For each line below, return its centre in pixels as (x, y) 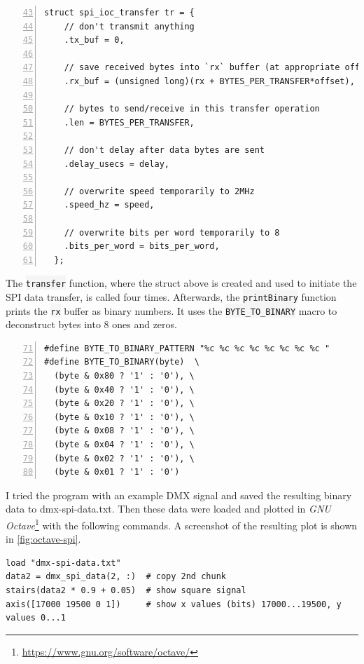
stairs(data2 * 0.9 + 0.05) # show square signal (126, 590)
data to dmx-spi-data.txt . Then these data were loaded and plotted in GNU (168, 509)
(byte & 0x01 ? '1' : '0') (117, 472)
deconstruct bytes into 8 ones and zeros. (91, 324)
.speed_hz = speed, (109, 205)
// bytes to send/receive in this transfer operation (192, 109)
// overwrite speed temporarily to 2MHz (159, 191)
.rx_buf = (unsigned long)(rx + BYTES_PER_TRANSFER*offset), (209, 81)
